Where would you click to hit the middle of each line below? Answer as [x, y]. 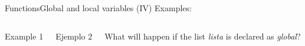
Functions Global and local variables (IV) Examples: [98, 8]
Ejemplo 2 [74, 36]
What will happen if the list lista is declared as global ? [203, 36]
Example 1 [24, 36]
